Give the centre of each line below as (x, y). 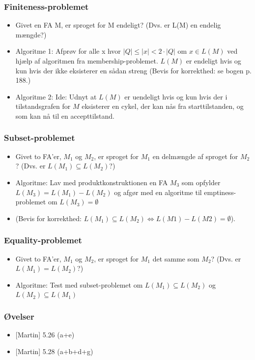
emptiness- (220, 192)
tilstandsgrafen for (43, 106)
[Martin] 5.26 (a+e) (45, 335)
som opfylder (201, 182)
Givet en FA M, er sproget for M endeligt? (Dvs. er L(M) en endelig (118, 25)
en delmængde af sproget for (195, 156)
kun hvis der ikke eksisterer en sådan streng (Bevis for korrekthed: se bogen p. (133, 70)
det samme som (176, 258)
